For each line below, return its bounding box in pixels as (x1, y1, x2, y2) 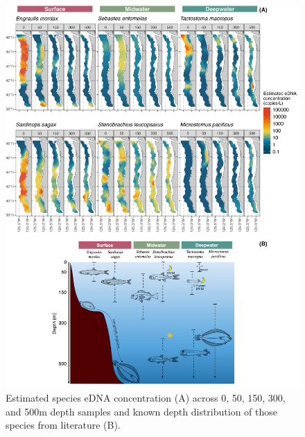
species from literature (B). (6, 418, 121, 432)
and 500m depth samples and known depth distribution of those (6, 404, 277, 418)
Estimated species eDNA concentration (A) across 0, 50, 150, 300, (6, 391, 286, 405)
